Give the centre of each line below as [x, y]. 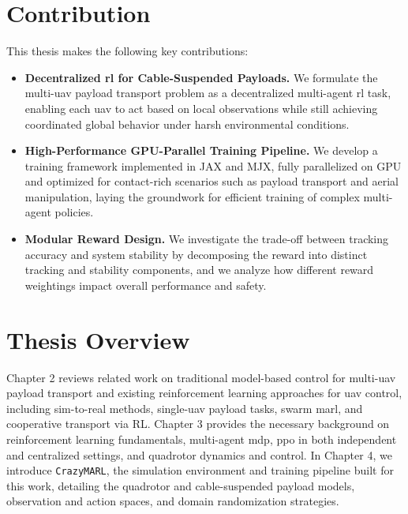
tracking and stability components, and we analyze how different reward [199, 270]
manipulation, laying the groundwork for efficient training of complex [192, 196]
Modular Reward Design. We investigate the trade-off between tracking [207, 239]
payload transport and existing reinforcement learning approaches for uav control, [204, 393]
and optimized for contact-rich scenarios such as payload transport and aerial [211, 181]
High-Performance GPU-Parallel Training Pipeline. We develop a [201, 150]
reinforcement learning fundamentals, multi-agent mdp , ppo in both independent [202, 439]
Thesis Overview [98, 339]
